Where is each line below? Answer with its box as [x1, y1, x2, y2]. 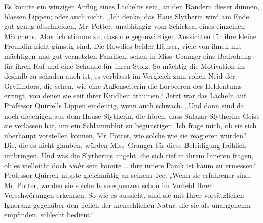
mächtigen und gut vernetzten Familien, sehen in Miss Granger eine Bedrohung [4, 50, 252, 61]
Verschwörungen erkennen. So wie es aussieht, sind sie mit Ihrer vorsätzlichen [4, 190, 244, 200]
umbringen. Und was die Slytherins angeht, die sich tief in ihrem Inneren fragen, [4, 150, 254, 160]
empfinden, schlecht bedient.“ [4, 209, 94, 220]
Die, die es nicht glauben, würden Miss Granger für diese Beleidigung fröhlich [4, 140, 246, 151]
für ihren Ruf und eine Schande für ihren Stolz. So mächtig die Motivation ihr [4, 60, 246, 71]
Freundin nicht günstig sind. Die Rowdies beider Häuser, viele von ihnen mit [4, 41, 242, 51]
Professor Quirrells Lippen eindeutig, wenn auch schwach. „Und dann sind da [4, 100, 244, 110]
